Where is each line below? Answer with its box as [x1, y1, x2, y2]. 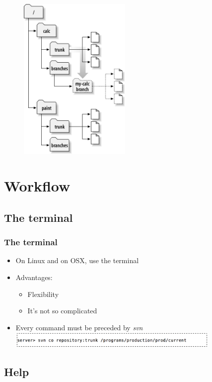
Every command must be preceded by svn [15, 322, 143, 332]
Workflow [4, 176, 71, 196]
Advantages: [15, 272, 53, 282]
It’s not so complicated [27, 305, 97, 316]
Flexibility [27, 288, 59, 299]
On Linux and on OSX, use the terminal [15, 255, 139, 266]
